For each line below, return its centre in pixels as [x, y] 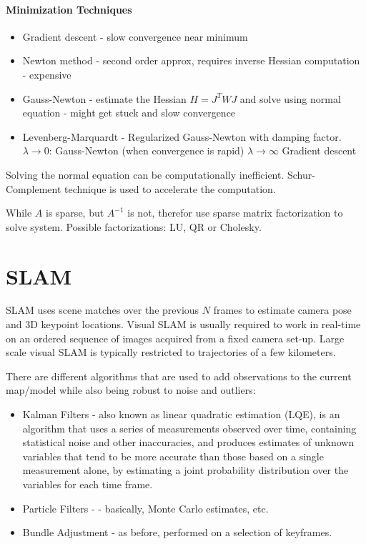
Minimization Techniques [69, 9]
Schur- [301, 174]
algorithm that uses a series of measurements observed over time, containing [189, 428]
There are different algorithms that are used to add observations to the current [179, 376]
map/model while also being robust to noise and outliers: [131, 390]
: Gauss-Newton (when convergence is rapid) [147, 150]
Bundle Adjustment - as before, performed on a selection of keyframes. [177, 532]
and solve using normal [290, 98]
